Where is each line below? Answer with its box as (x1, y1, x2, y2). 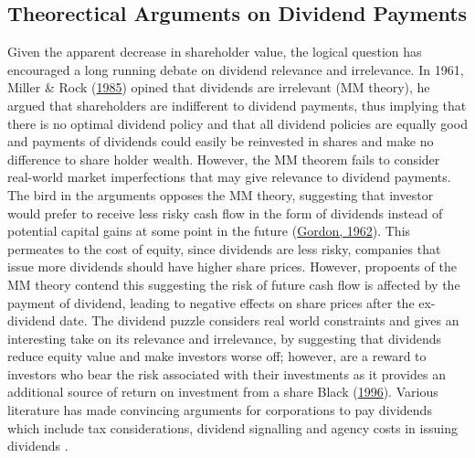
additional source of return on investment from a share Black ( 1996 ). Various (7, 382, 438, 401)
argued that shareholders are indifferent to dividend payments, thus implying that (7, 95, 467, 114)
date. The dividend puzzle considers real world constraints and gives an (59, 311, 459, 330)
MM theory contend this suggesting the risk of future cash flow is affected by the (7, 274, 460, 293)
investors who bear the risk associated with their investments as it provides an (7, 364, 446, 383)
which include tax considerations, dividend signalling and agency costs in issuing (7, 418, 458, 437)
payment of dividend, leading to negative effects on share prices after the (7, 293, 415, 312)
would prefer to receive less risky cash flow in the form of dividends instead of (7, 203, 443, 222)
